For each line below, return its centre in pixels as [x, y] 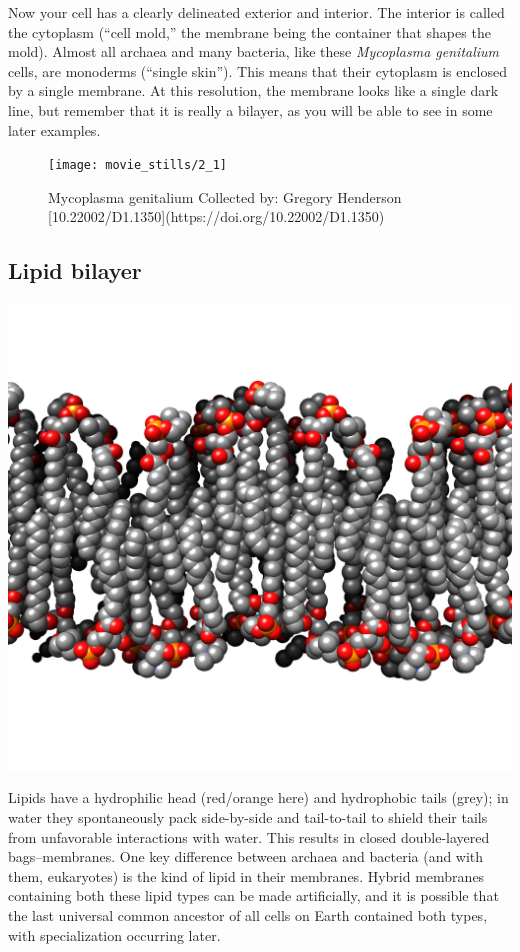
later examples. [54, 129]
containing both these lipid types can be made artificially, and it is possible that [253, 895]
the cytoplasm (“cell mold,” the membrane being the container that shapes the [249, 31]
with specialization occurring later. [114, 934]
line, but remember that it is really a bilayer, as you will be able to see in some [250, 109]
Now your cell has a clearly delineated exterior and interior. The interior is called [256, 12]
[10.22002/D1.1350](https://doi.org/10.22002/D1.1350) [216, 216]
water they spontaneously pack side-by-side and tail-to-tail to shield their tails [248, 816]
